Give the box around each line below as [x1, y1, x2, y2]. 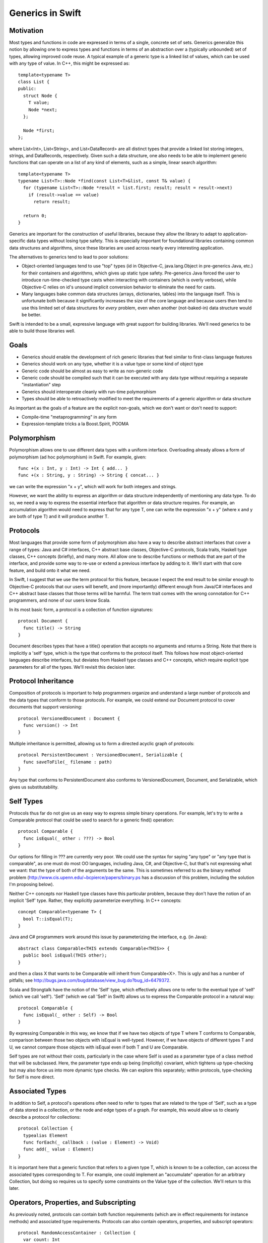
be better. [21, 312, 42, 318]
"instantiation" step [21, 382, 61, 388]
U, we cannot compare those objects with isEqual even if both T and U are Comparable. [9, 1044, 189, 1050]
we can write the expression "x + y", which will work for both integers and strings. [9, 483, 177, 489]
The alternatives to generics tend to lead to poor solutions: [9, 254, 129, 260]
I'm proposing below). [9, 882, 54, 888]
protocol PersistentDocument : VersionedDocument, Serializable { [18, 752, 183, 758]
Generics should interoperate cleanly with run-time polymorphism [21, 388, 156, 395]
